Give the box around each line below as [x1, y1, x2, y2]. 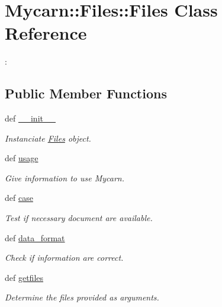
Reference [5, 21, 87, 45]
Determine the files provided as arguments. [5, 291, 159, 303]
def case [5, 191, 33, 204]
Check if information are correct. [5, 251, 124, 264]
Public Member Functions [5, 84, 167, 103]
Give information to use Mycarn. [5, 171, 124, 184]
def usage [5, 152, 38, 164]
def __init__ [5, 112, 56, 124]
